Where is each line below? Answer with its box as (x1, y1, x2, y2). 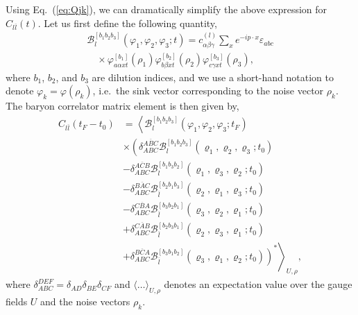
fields (6, 294, 28, 309)
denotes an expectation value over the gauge (164, 277, 352, 291)
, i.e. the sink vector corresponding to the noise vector (92, 83, 324, 98)
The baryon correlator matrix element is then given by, (6, 99, 239, 113)
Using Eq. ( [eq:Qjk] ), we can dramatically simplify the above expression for (6, 2, 327, 16)
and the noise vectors (40, 294, 130, 309)
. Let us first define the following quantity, (37, 15, 217, 30)
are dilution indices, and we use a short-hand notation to (92, 69, 334, 84)
